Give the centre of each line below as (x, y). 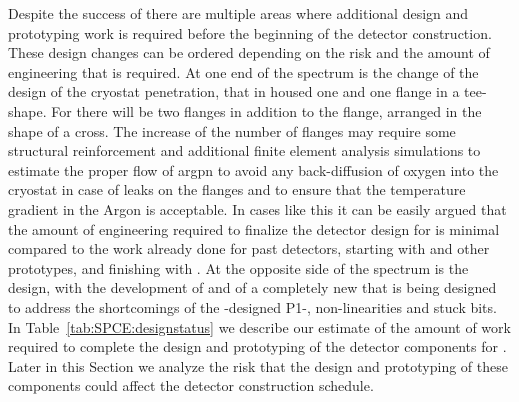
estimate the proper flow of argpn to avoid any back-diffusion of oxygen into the (253, 169)
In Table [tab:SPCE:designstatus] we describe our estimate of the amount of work (259, 326)
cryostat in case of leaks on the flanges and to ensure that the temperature (237, 189)
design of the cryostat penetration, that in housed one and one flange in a (234, 91)
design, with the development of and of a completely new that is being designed (252, 287)
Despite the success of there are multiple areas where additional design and (238, 13)
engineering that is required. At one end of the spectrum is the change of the (243, 71)
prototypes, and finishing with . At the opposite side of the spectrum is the (238, 267)
